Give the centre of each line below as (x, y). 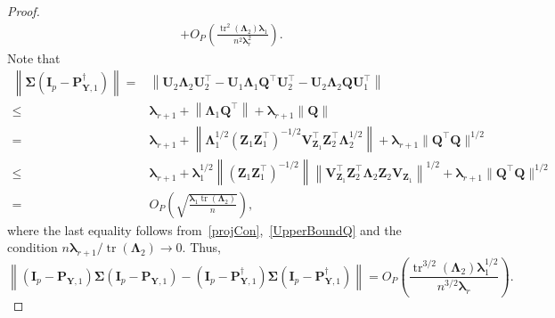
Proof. (24, 11)
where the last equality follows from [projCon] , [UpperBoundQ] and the (204, 229)
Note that (34, 57)
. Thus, (201, 247)
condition (33, 247)
